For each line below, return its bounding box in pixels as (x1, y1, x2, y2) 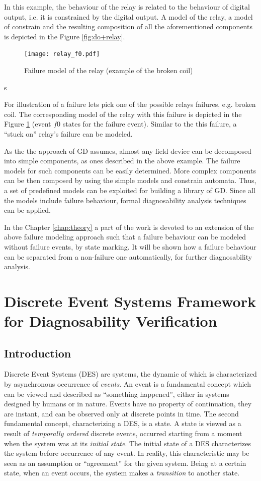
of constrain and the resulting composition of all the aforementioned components (4, 21, 252, 32)
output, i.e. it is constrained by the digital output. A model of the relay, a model (4, 11, 253, 22)
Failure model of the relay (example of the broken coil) (24, 65, 193, 76)
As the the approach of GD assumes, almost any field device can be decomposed (4, 145, 251, 156)
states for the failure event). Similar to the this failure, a (62, 118, 237, 129)
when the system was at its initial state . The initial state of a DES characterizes (4, 438, 251, 448)
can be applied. (4, 205, 51, 215)
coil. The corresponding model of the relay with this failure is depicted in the (4, 108, 242, 119)
